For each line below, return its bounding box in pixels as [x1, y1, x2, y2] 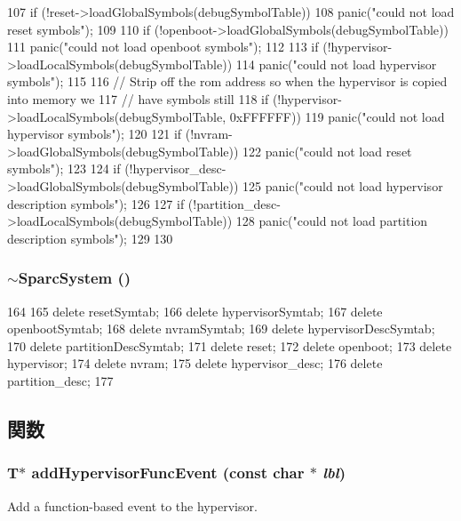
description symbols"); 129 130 [7, 228, 173, 247]
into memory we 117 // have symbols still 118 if [7, 89, 269, 108]
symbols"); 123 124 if [7, 159, 121, 178]
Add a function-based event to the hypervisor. [7, 496, 258, 515]
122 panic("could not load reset [242, 141, 412, 160]
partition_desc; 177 [7, 371, 114, 389]
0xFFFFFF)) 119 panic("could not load [229, 107, 445, 125]
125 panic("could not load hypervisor [242, 176, 443, 195]
